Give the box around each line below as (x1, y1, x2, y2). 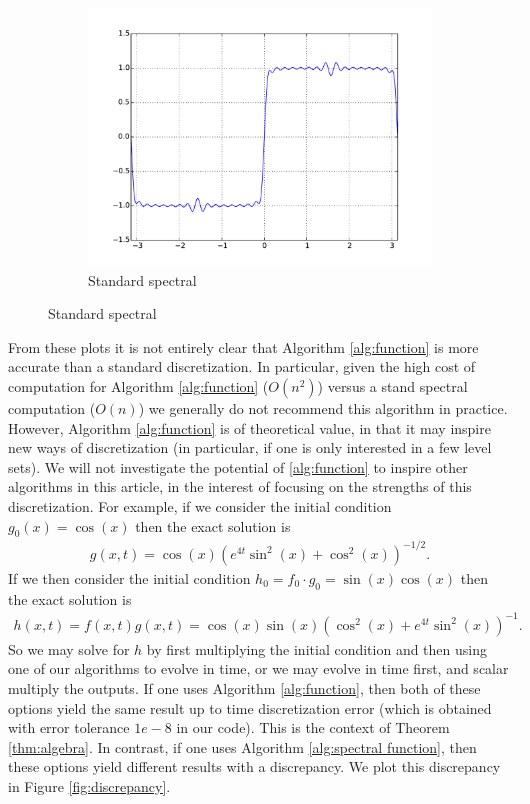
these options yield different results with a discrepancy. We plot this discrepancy (8, 756, 501, 777)
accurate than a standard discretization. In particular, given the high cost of (8, 356, 476, 377)
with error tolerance (8, 717, 130, 738)
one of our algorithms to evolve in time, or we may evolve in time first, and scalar (8, 658, 509, 679)
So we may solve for (8, 638, 130, 659)
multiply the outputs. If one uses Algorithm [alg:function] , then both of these (8, 677, 481, 698)
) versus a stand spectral (317, 375, 468, 396)
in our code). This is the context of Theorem (176, 717, 450, 738)
